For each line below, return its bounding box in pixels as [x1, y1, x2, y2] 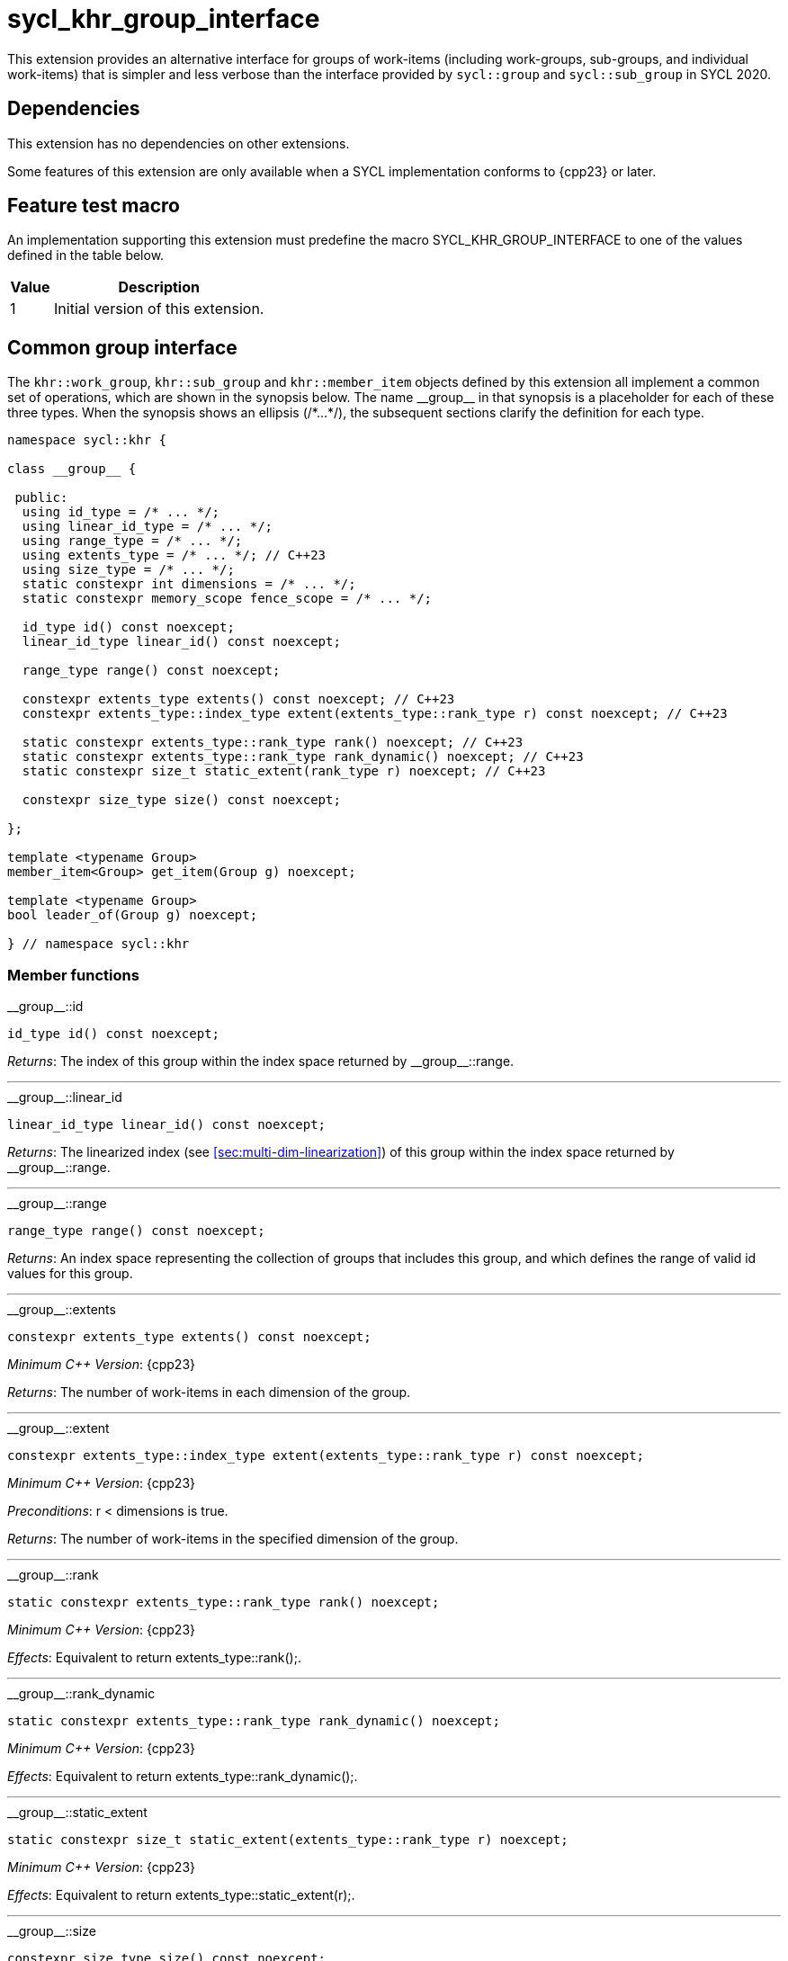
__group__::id [7, 998, 84, 1015]
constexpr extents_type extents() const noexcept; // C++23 [22, 692, 455, 707]
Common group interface [7, 336, 237, 359]
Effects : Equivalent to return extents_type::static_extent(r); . [7, 1887, 355, 1903]
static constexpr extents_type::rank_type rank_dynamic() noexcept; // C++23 [22, 749, 584, 765]
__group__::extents [7, 1302, 116, 1318]
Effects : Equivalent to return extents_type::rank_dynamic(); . [7, 1768, 358, 1785]
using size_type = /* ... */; [22, 562, 235, 578]
